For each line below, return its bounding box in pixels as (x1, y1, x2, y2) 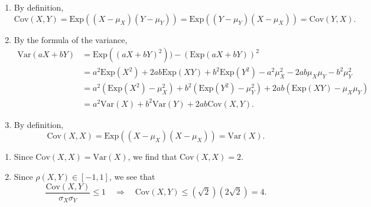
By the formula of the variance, (14, 33, 128, 45)
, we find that (128, 150, 177, 163)
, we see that (109, 170, 155, 182)
